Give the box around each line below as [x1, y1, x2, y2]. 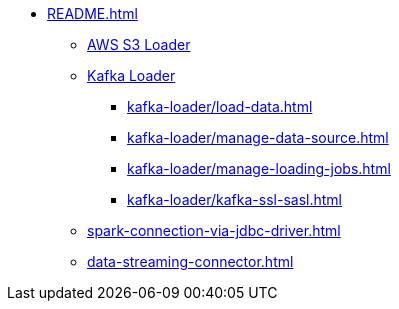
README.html [47, 5, 138, 22]
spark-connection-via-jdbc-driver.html [87, 222, 341, 239]
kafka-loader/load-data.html [127, 98, 313, 115]
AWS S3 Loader [87, 36, 191, 53]
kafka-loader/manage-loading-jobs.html [127, 160, 391, 177]
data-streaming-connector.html [87, 253, 294, 270]
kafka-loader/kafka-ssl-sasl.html [127, 191, 342, 208]
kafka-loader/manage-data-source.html [127, 129, 389, 146]
